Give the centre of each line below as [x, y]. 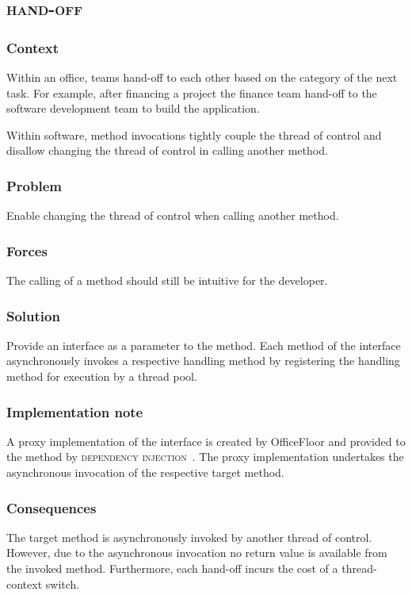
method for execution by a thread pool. [102, 376]
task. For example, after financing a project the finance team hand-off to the [192, 92]
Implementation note [75, 411]
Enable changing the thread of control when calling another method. [173, 215]
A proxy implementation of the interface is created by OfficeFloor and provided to [206, 441]
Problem [34, 185]
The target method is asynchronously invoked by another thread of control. [189, 537]
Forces [27, 250]
